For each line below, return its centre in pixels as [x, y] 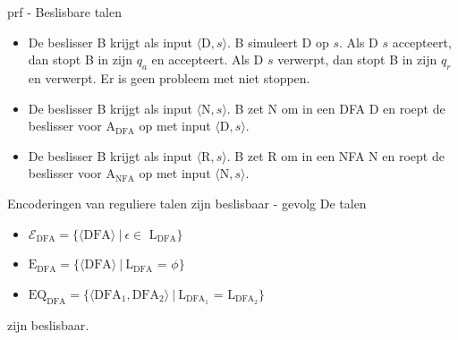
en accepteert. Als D [208, 59]
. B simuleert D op [278, 42]
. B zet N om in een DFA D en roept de [336, 108]
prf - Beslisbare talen [64, 12]
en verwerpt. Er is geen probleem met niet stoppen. [169, 77]
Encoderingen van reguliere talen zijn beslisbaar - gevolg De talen [187, 203]
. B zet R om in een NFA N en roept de [335, 155]
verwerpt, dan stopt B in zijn [357, 59]
